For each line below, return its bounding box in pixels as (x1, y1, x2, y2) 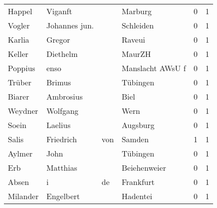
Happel (8, 5, 32, 17)
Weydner (8, 105, 38, 116)
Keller (8, 48, 28, 59)
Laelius (46, 119, 71, 130)
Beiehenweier (121, 162, 166, 173)
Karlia (8, 34, 29, 45)
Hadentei (121, 190, 152, 202)
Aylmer (8, 148, 33, 159)
